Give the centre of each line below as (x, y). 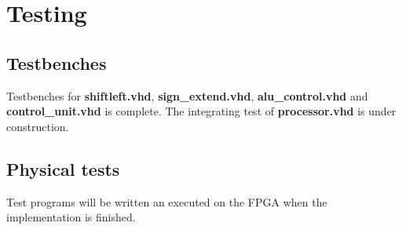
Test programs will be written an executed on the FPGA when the (167, 201)
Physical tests (63, 168)
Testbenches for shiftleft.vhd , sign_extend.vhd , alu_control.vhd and (187, 95)
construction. (38, 126)
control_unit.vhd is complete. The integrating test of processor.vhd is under (201, 111)
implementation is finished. (71, 217)
